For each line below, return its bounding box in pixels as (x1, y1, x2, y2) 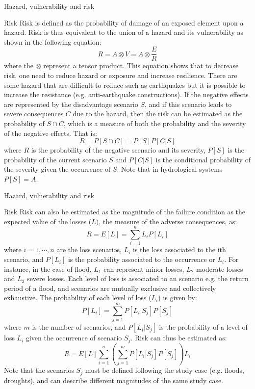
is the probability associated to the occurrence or (68, 254, 215, 264)
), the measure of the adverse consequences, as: (96, 216, 237, 226)
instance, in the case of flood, (4, 263, 92, 274)
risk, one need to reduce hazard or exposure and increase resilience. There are (4, 70, 237, 80)
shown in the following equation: (4, 36, 102, 47)
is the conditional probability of (155, 154, 251, 164)
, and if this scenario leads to (145, 99, 232, 109)
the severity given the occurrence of (4, 164, 111, 174)
